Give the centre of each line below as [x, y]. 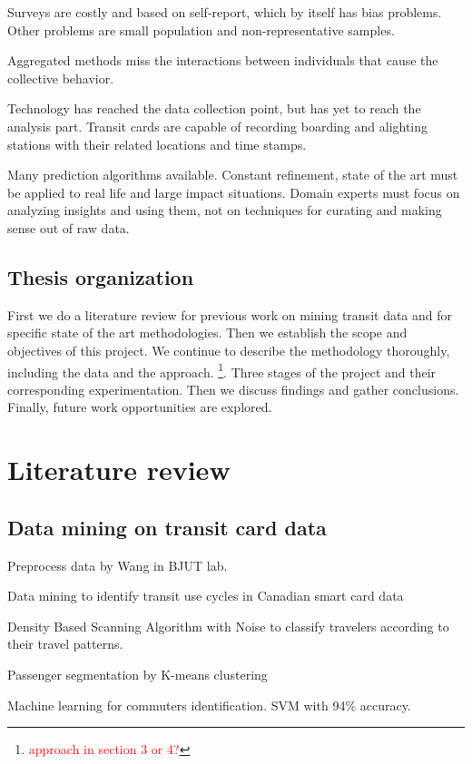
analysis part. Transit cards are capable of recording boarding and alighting [218, 126]
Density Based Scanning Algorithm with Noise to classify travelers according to [228, 626]
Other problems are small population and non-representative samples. [201, 29]
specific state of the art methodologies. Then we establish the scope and [207, 333]
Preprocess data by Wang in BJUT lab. [118, 565]
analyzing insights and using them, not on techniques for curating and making [225, 210]
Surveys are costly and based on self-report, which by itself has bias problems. [225, 12]
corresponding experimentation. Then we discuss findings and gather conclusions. [233, 389]
